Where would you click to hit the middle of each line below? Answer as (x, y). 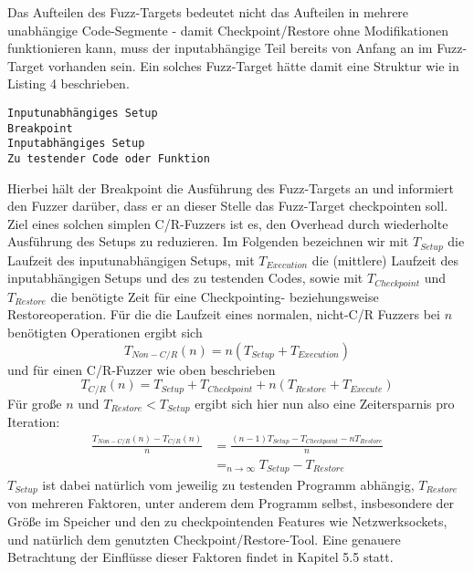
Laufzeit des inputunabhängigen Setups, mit (131, 260)
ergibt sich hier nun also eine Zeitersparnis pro (325, 403)
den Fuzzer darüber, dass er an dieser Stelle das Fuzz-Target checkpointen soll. (228, 206)
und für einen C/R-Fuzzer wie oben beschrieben (142, 369)
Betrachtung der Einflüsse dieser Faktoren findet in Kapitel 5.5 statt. (200, 557)
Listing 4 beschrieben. (68, 83)
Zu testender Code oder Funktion (109, 158)
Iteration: (34, 422)
